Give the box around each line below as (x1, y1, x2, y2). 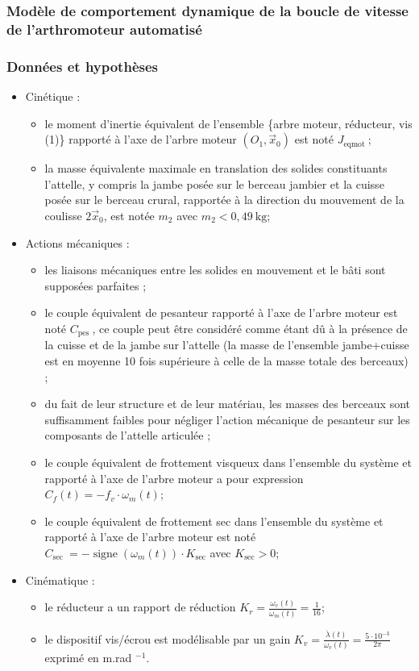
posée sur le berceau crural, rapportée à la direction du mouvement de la (44, 191, 404, 208)
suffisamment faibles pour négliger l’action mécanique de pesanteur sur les (44, 411, 410, 427)
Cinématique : (25, 571, 95, 588)
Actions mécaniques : (25, 234, 130, 251)
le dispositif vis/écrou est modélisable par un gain (44, 630, 291, 647)
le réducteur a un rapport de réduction (44, 598, 236, 615)
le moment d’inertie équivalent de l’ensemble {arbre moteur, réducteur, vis (44, 115, 413, 131)
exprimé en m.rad (44, 648, 132, 665)
